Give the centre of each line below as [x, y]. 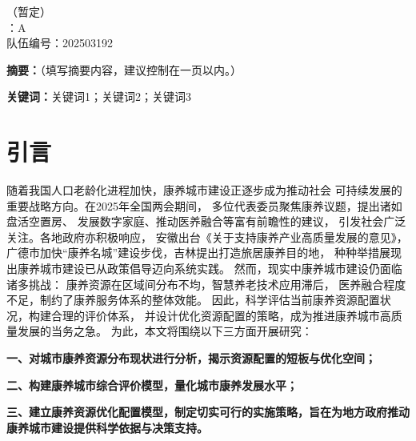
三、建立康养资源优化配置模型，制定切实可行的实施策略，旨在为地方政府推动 [208, 412]
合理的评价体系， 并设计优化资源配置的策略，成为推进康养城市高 [221, 315]
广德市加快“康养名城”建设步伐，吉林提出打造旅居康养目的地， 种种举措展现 [204, 253]
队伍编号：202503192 [60, 43]
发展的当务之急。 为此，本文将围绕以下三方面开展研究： [165, 331]
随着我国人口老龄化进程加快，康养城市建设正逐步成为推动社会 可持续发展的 [204, 190]
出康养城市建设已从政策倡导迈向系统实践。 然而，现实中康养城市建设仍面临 [204, 269]
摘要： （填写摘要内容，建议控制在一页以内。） [124, 69]
